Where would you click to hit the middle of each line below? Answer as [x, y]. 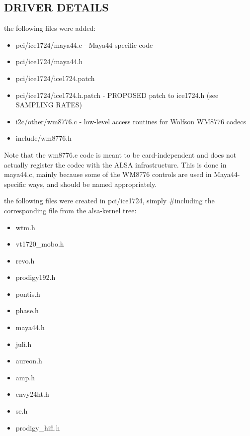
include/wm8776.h [43, 138]
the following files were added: [50, 28]
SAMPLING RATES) [49, 105]
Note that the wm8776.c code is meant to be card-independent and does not [120, 154]
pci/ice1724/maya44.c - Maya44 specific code [84, 44]
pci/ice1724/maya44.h [49, 61]
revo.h [25, 260]
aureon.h [29, 361]
